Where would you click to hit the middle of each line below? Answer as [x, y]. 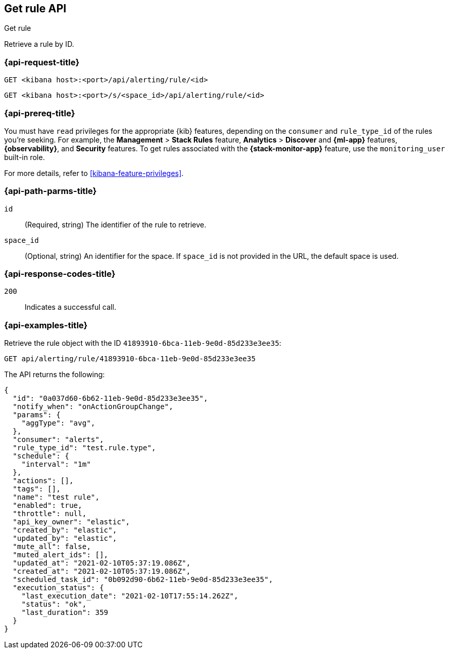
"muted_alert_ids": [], [60, 555]
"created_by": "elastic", [65, 530]
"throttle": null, [50, 514]
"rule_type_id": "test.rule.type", [84, 448]
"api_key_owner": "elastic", [71, 522]
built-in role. [25, 157]
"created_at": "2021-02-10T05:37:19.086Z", [102, 571]
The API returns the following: [55, 375]
